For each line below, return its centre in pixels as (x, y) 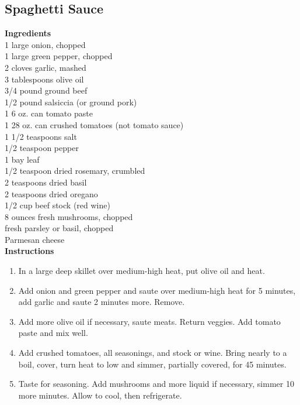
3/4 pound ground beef (46, 90)
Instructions (29, 251)
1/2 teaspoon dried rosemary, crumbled (75, 171)
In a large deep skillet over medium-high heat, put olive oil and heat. (142, 271)
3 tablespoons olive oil (44, 79)
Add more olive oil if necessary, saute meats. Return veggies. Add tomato (149, 321)
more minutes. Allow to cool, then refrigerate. (100, 395)
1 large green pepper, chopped (59, 56)
